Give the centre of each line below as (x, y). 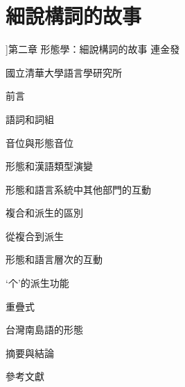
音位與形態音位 (39, 142)
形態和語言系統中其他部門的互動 (78, 189)
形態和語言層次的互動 (54, 259)
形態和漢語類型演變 (49, 166)
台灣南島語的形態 (44, 330)
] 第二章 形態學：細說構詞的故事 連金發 (93, 49)
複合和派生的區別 (44, 213)
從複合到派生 (35, 236)
